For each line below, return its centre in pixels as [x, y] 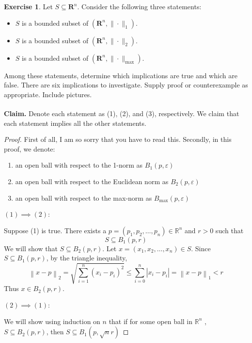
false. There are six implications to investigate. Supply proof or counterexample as [126, 85]
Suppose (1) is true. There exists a [55, 230]
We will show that [31, 248]
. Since [201, 248]
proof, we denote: [30, 148]
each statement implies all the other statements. [75, 123]
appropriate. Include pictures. [48, 94]
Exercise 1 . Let [28, 6]
